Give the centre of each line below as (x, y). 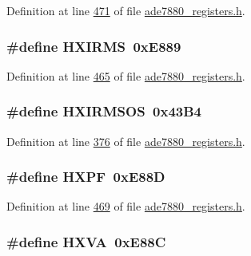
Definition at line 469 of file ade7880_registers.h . (126, 206)
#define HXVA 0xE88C (86, 241)
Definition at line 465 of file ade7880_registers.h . (126, 75)
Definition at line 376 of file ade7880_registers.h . (126, 141)
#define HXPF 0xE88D (86, 177)
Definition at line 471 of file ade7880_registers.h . (126, 10)
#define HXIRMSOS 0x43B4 (104, 111)
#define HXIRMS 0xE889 (94, 46)
